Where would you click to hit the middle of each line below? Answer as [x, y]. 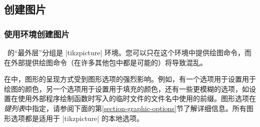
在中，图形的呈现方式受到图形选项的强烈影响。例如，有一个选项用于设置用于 [130, 79]
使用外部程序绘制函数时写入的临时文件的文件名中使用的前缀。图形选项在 [137, 98]
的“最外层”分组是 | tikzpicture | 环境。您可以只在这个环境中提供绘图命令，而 [129, 52]
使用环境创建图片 [37, 34]
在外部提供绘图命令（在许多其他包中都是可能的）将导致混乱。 [105, 62]
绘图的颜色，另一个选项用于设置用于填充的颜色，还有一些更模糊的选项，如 [126, 88]
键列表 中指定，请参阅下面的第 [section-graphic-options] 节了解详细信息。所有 [125, 108]
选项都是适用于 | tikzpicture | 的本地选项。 [77, 118]
